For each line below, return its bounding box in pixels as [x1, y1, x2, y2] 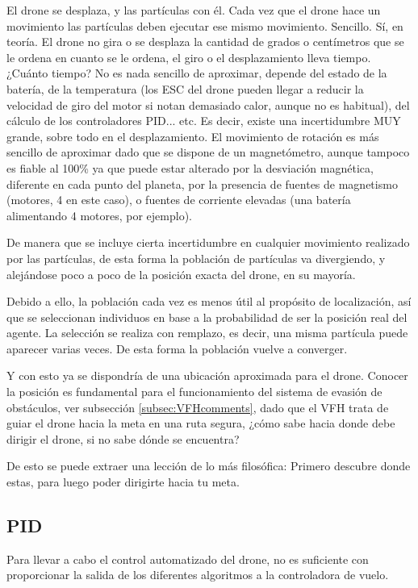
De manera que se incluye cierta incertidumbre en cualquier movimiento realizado [6, 234, 410, 251]
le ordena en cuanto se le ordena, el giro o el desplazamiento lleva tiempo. [6, 48, 371, 65]
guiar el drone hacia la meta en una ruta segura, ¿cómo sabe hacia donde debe [6, 415, 395, 432]
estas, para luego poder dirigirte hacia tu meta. [6, 473, 240, 490]
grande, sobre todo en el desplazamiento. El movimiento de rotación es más [6, 127, 379, 144]
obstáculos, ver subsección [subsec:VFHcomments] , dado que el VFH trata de [6, 398, 389, 415]
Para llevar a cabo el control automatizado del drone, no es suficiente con [6, 550, 369, 567]
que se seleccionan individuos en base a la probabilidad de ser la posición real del [6, 308, 408, 325]
